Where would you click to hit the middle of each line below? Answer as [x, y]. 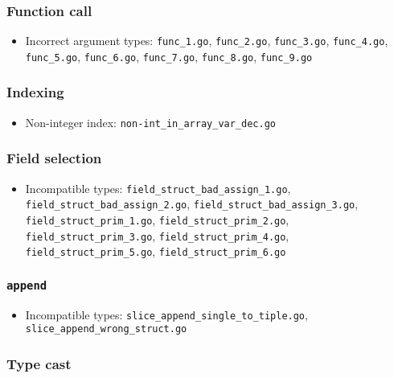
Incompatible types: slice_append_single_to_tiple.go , [166, 314]
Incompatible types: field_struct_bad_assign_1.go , [158, 188]
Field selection [54, 158]
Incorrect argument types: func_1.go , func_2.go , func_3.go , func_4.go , [207, 41]
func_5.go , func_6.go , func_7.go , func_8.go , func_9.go [169, 56]
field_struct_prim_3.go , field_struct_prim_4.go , [157, 235]
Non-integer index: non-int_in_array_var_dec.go [150, 122]
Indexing [35, 92]
